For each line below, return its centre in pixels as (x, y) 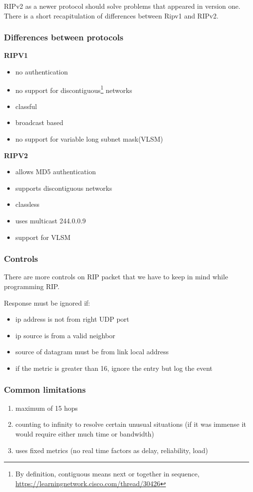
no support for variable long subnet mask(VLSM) (89, 139)
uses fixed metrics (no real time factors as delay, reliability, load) (112, 450)
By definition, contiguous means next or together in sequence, (107, 474)
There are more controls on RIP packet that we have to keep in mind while (116, 277)
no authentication (42, 72)
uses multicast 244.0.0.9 (51, 220)
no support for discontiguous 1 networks (74, 89)
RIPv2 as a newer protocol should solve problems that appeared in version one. (122, 6)
